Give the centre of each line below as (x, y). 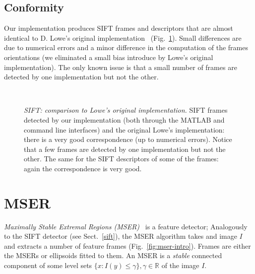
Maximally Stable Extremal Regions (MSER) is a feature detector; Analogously (126, 226)
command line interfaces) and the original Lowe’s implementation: (124, 129)
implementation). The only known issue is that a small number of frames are (121, 67)
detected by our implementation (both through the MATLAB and (124, 119)
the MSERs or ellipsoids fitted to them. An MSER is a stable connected (113, 255)
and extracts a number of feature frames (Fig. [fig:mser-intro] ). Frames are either (127, 245)
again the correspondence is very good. (83, 168)
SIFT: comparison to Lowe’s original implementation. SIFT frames (126, 110)
